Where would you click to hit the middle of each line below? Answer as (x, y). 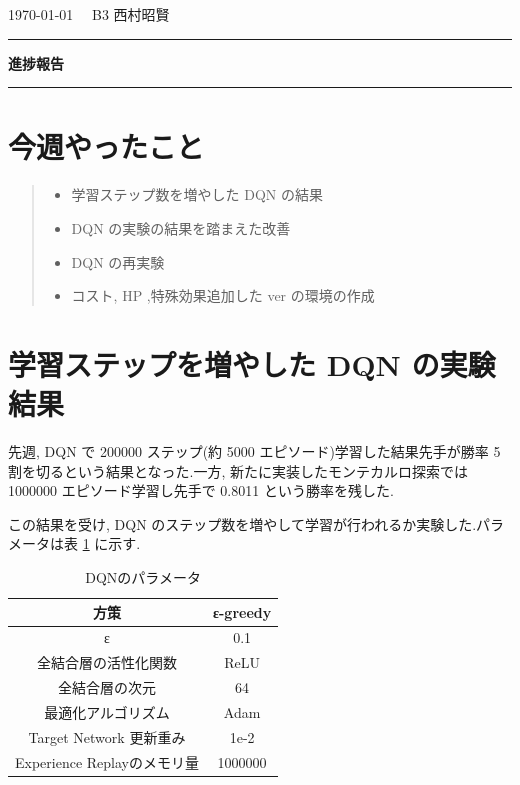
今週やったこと (106, 146)
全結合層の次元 (107, 687)
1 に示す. (111, 543)
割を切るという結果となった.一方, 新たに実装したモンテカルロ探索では (238, 470)
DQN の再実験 (118, 261)
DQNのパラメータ (143, 576)
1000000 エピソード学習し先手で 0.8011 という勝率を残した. (201, 490)
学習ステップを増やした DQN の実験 (252, 363)
